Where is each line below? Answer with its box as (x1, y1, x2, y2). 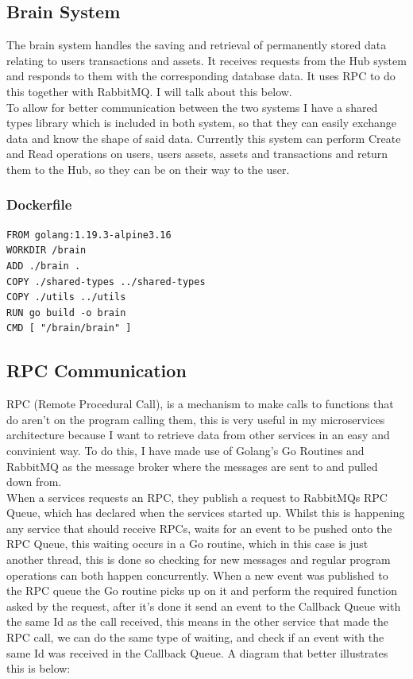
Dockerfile (6, 195, 72, 214)
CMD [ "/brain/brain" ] (6, 322, 132, 334)
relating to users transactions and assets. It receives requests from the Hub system (6, 52, 407, 68)
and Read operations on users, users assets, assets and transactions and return (6, 145, 388, 162)
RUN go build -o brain (6, 307, 126, 318)
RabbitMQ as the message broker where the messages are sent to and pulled (6, 457, 378, 474)
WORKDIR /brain (6, 245, 87, 257)
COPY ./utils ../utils (6, 291, 126, 303)
